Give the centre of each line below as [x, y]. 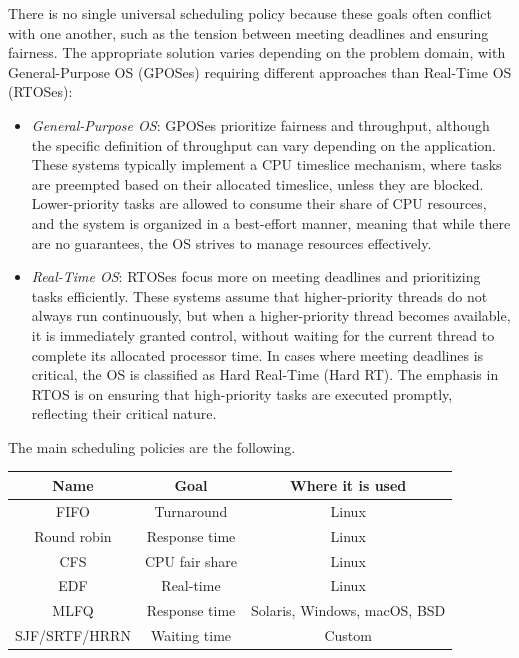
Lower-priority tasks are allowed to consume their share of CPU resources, [259, 203]
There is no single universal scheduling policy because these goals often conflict [250, 13]
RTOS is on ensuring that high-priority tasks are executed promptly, [242, 393]
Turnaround [191, 510]
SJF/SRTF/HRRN [73, 635]
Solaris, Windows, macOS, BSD [348, 610]
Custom [348, 635]
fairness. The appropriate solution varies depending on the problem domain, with [257, 52]
